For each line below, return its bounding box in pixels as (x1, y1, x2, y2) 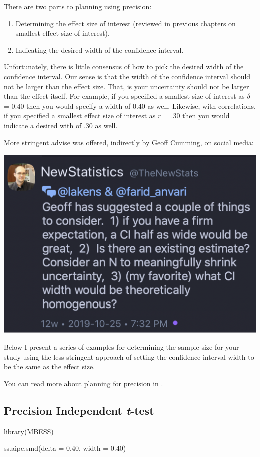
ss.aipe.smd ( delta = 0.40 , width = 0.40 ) (4, 443, 126, 453)
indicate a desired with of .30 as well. (4, 120, 118, 130)
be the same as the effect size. (4, 361, 95, 372)
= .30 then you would (163, 110, 230, 121)
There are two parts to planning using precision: (4, 1, 152, 11)
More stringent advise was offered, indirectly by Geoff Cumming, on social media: (4, 137, 254, 147)
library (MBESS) (4, 426, 54, 436)
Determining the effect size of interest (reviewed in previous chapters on (15, 18, 236, 28)
